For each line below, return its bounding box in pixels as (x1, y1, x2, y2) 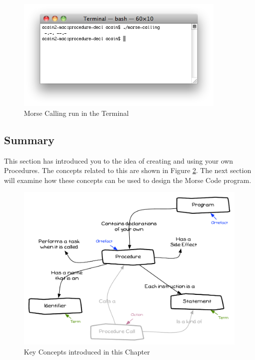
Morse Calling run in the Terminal (24, 107, 129, 118)
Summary (4, 132, 55, 147)
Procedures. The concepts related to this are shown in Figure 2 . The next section (4, 165, 252, 176)
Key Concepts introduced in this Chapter (24, 346, 150, 357)
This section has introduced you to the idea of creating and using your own (4, 155, 233, 166)
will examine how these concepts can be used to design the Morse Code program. (4, 175, 252, 185)
